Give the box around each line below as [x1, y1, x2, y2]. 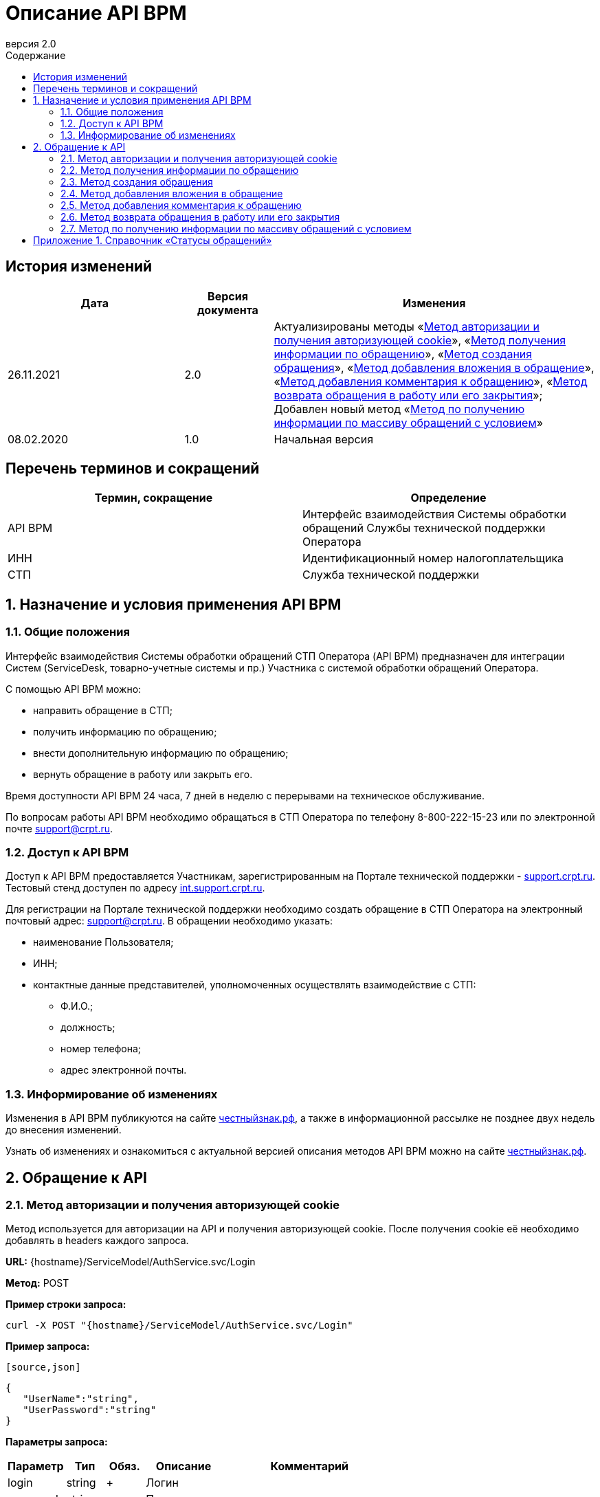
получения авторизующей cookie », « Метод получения [274, 333, 566, 347]
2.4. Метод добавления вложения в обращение [60, 187, 283, 199]
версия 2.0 [5, 37, 56, 49]
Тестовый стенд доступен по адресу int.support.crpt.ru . [5, 882, 265, 894]
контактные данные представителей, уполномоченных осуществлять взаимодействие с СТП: [33, 979, 476, 991]
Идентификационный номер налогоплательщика [302, 551, 564, 566]
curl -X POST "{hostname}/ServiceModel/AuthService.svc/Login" [5, 1320, 353, 1331]
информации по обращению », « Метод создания [274, 346, 533, 361]
